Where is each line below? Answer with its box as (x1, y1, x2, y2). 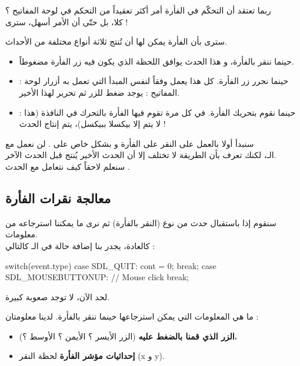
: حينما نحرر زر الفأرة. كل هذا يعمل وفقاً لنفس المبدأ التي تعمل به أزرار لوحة (19, 75, 289, 87)
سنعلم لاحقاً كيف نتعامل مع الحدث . (5, 160, 130, 172)
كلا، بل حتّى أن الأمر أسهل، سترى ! (5, 15, 128, 28)
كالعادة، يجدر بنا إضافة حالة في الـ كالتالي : (5, 239, 155, 251)
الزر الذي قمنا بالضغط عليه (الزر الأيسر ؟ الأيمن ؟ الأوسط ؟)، (19, 330, 238, 342)
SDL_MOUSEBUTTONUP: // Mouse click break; (5, 271, 189, 283)
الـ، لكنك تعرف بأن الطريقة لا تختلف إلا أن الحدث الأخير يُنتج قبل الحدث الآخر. (5, 149, 276, 161)
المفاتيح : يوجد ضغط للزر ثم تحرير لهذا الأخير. (19, 86, 180, 98)
